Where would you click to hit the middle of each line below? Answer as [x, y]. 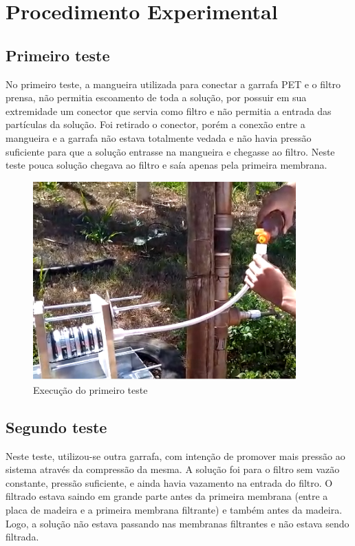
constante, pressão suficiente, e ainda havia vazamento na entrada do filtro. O [169, 482]
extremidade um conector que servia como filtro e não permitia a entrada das [169, 111]
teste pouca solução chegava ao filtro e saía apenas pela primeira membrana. [166, 165]
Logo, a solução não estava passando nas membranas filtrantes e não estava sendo [177, 523]
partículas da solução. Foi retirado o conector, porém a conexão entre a [155, 124]
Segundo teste [56, 427]
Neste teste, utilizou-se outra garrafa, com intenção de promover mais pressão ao [175, 455]
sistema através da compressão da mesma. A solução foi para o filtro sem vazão [173, 469]
